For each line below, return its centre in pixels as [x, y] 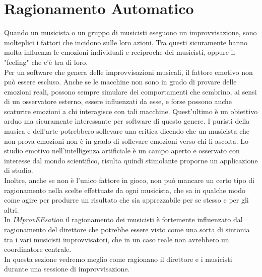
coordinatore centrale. [38, 249]
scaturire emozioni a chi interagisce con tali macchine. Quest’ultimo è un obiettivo [131, 111]
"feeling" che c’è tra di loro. [46, 62]
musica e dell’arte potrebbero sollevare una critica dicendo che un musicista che [127, 131]
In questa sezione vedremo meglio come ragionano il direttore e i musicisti [118, 259]
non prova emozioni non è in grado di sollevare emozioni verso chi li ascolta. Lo [126, 141]
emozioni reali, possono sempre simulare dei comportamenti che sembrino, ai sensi [130, 91]
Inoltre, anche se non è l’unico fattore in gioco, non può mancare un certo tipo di [129, 180]
